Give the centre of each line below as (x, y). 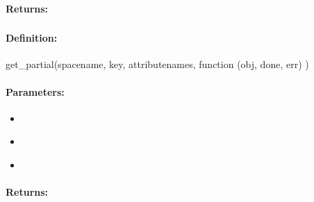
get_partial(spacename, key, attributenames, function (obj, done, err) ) (157, 64)
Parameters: (35, 91)
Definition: (32, 38)
